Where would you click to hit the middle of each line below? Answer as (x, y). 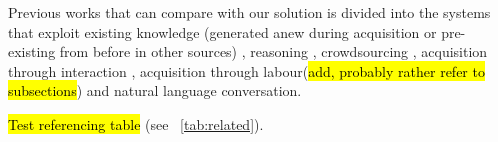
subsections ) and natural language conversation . (155, 90)
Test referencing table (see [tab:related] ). (136, 123)
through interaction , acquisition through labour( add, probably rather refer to (246, 70)
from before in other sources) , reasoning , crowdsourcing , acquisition (273, 51)
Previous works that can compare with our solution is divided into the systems (249, 12)
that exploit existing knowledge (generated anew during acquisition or (222, 31)
